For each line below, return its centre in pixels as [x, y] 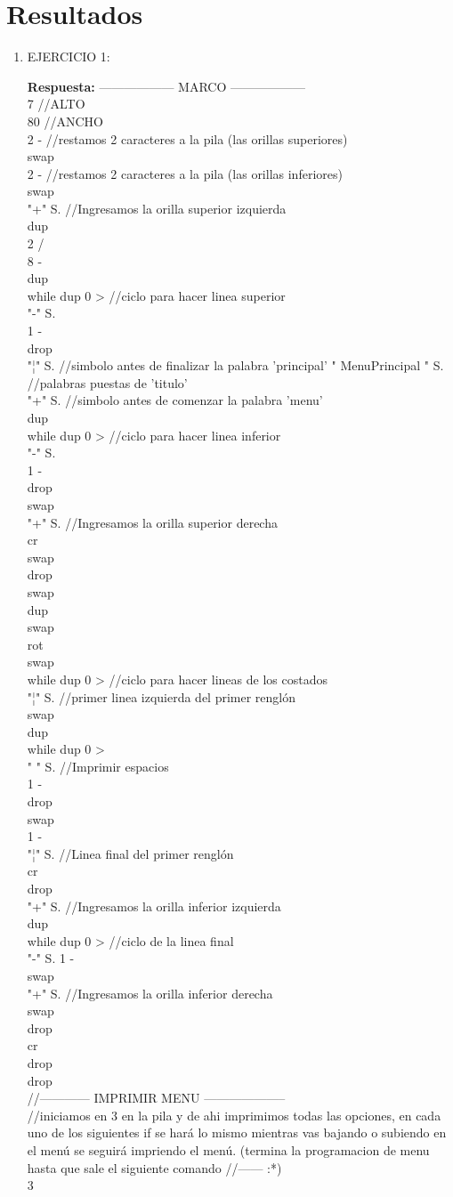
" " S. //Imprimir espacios [98, 766]
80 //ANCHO [65, 121]
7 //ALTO [56, 104]
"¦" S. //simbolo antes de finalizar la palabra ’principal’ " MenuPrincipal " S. [235, 365]
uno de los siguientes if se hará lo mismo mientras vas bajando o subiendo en [237, 1132]
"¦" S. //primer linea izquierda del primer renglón [162, 696]
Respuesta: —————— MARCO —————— [166, 86]
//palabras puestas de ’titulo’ [107, 382]
